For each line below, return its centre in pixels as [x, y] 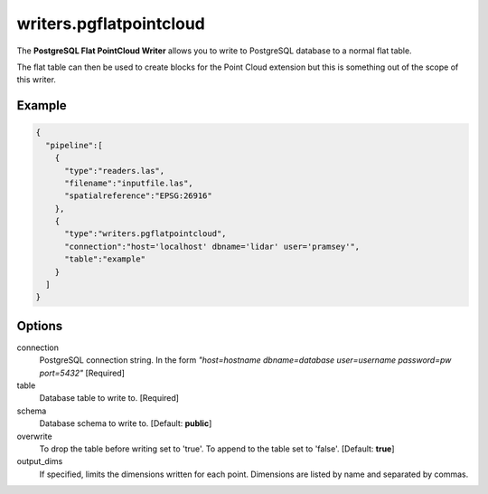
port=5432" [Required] [82, 373]
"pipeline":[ [74, 145]
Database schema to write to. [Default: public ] [126, 423]
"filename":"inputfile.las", [129, 183]
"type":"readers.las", [115, 171]
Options [40, 326]
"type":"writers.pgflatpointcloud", [145, 234]
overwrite [35, 436]
